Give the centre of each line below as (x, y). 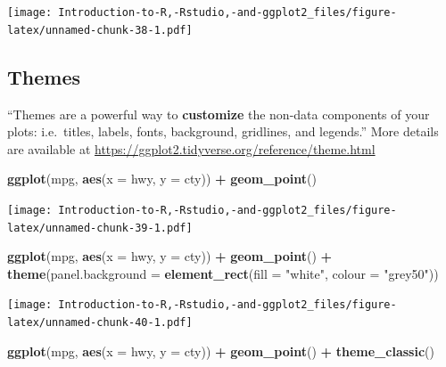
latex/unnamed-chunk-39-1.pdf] (100, 228)
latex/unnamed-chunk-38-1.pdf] (100, 30)
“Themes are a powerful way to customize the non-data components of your (219, 114)
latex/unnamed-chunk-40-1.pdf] (100, 323)
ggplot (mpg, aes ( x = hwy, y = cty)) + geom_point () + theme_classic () (221, 351)
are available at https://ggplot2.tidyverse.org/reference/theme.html (191, 148)
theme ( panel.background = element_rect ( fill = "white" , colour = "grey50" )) (223, 273)
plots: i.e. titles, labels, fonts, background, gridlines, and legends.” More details (223, 131)
